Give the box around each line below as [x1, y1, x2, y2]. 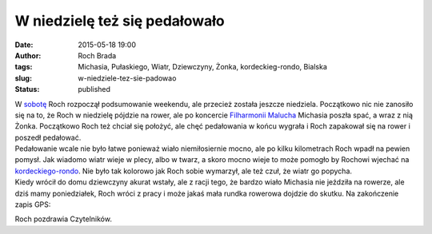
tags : [14, 62, 33, 72]
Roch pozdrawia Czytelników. [14, 214, 112, 224]
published [78, 85, 111, 94]
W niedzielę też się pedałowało [14, 12, 225, 30]
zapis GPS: [14, 200, 51, 209]
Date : [14, 40, 34, 50]
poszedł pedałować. [14, 133, 82, 142]
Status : [14, 85, 40, 94]
